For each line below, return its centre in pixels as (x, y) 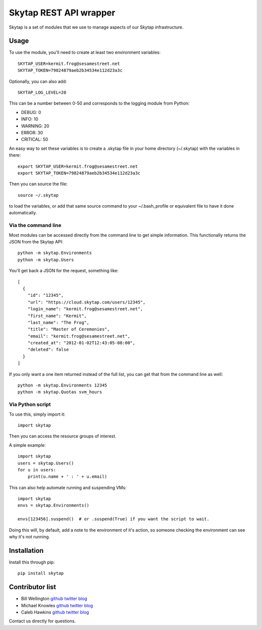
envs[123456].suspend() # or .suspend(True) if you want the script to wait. (114, 519)
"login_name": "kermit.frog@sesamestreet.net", (85, 309)
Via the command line (35, 226)
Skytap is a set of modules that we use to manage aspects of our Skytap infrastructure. (96, 27)
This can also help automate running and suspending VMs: (68, 487)
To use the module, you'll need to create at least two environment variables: (85, 52)
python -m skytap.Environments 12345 (63, 385)
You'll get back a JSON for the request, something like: (64, 271)
